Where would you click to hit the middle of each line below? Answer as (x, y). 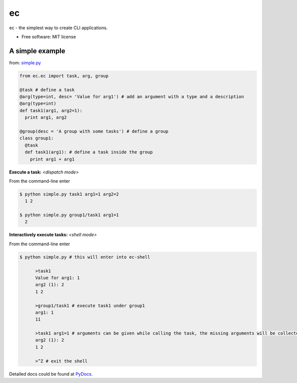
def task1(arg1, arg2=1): (51, 110)
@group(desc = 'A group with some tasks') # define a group (94, 131)
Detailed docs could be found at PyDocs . (51, 374)
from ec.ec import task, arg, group (64, 76)
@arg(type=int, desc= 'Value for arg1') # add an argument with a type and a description (132, 97)
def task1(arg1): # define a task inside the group (89, 152)
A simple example (37, 51)
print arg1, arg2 (46, 117)
